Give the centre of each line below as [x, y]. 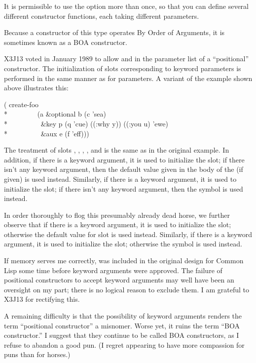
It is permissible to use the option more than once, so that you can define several [126, 6]
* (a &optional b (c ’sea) [55, 114]
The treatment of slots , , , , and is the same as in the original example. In [117, 150]
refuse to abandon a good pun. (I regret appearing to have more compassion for [124, 344]
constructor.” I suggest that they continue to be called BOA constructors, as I [122, 335]
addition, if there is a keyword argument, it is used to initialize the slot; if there [124, 159]
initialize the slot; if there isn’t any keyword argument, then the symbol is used [124, 188]
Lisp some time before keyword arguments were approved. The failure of [113, 270]
